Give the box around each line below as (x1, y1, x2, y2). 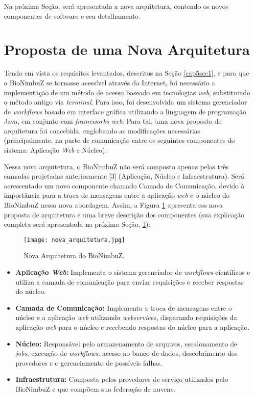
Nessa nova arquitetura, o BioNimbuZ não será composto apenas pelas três (4, 161, 229, 171)
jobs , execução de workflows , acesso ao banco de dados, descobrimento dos (15, 348, 238, 358)
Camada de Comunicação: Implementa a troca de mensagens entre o (15, 302, 232, 313)
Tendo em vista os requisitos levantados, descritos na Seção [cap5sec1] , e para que (4, 68, 249, 78)
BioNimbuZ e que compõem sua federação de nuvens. (15, 384, 176, 394)
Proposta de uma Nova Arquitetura (4, 39, 250, 59)
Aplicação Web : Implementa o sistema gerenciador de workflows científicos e (15, 267, 250, 277)
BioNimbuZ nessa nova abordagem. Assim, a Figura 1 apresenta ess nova (4, 200, 223, 210)
